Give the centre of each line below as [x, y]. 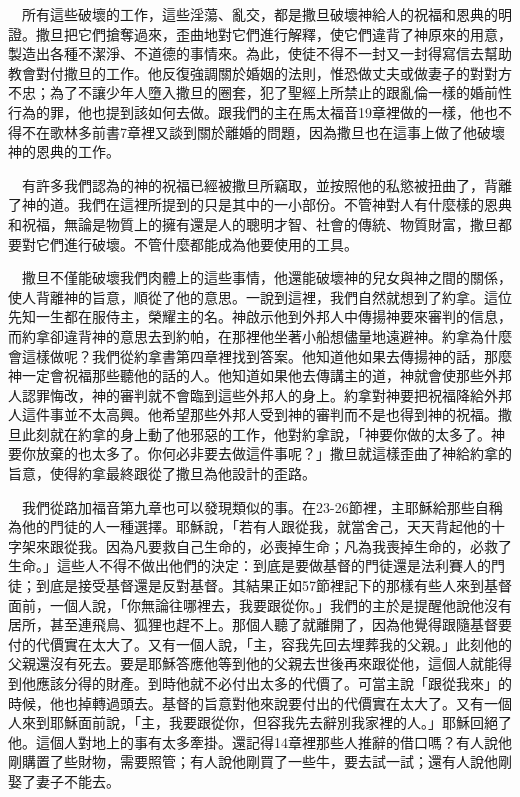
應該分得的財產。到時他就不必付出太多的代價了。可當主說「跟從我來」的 [273, 683]
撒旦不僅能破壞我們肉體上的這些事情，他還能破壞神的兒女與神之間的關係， [266, 277]
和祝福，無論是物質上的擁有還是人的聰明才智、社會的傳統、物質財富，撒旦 [253, 223]
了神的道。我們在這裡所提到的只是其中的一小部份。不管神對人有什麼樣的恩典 [260, 204]
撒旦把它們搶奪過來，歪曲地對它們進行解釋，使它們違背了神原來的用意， [273, 33]
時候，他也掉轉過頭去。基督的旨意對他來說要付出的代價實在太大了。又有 [246, 702]
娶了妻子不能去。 [64, 780]
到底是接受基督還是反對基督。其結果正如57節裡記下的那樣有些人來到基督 [273, 585]
